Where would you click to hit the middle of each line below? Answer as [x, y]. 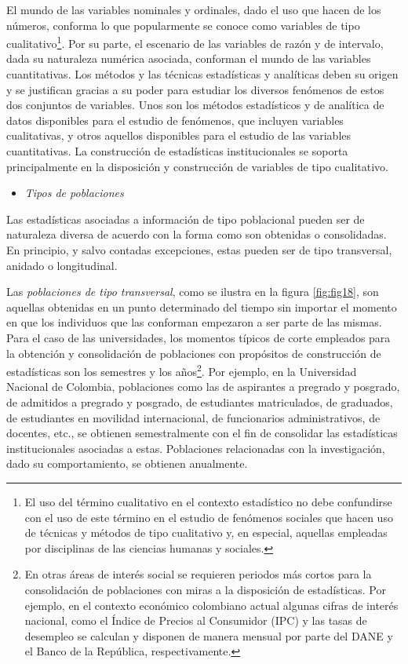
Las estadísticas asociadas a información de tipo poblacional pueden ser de [186, 219]
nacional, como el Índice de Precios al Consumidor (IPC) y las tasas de [196, 620]
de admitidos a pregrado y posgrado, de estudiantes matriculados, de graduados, [200, 401]
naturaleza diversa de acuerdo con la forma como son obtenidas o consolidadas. [197, 234]
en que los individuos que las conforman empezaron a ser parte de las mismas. [194, 322]
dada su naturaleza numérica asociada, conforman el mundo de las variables [189, 58]
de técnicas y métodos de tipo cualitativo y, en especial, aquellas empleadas [206, 533]
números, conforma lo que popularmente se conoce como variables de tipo [183, 25]
